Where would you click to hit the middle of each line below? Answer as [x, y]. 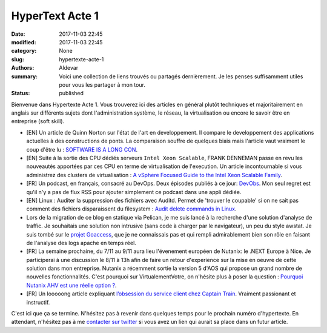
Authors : [23, 68]
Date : [18, 34]
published [71, 93]
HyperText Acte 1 [55, 16]
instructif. [38, 302]
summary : [25, 76]
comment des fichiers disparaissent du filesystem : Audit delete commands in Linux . [131, 209]
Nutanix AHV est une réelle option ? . [71, 285]
